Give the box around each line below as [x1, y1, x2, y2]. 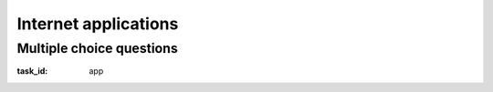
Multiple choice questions [16, 40, 178, 56]
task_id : [16, 66, 48, 77]
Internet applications [16, 14, 179, 34]
